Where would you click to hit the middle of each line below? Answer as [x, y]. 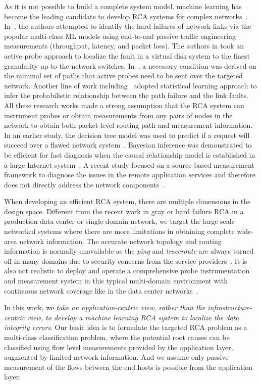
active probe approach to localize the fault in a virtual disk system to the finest [127, 55]
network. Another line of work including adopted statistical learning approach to [130, 85]
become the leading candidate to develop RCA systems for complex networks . [126, 16]
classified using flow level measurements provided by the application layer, [119, 347]
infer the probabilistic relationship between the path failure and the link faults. [126, 95]
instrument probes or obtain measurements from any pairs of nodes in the [118, 115]
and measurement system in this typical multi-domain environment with [116, 281]
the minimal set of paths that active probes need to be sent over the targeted [123, 76]
